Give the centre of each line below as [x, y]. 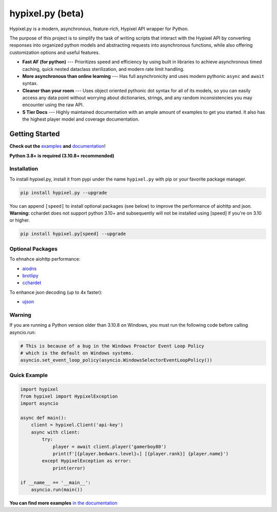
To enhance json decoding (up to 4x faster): [56, 292]
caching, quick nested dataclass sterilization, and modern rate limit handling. [103, 69]
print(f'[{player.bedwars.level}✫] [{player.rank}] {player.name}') [141, 454]
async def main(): [43, 418]
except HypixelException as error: [87, 461]
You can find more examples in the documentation [64, 503]
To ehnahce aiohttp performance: [45, 259]
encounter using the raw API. [53, 105]
